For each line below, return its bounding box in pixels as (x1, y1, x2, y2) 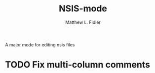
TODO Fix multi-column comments (5, 59, 151, 71)
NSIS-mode (58, 3, 108, 14)
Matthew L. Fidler (65, 19, 101, 25)
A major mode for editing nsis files (5, 41, 75, 47)
